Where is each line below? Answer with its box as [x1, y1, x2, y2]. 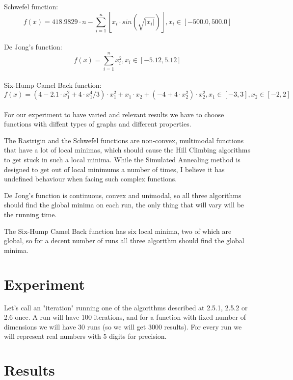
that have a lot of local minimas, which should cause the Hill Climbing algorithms [4, 145, 251, 155]
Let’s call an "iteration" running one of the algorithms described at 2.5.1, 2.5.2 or [4, 302, 248, 312]
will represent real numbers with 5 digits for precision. [4, 331, 167, 341]
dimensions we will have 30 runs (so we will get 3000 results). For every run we [4, 321, 242, 331]
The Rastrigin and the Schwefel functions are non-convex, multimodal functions [4, 135, 244, 145]
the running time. [4, 209, 57, 220]
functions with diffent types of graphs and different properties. [4, 119, 191, 129]
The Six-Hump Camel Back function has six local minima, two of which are [4, 226, 232, 236]
